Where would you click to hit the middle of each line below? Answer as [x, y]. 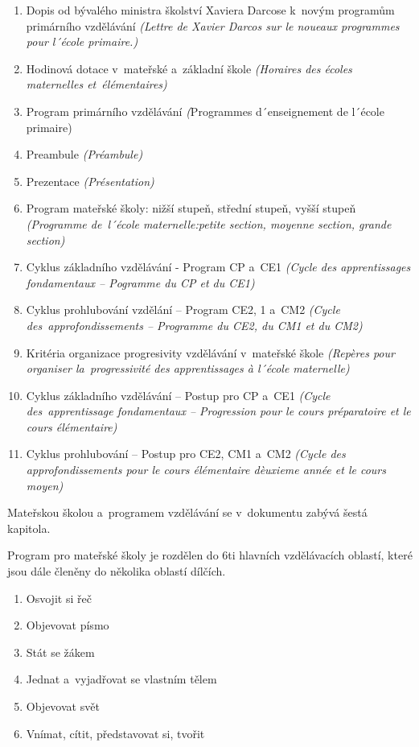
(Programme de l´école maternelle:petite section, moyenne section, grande [209, 223]
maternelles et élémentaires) [97, 84]
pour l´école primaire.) [82, 41]
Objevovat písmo [68, 625]
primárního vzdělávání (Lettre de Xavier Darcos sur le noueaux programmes [213, 25]
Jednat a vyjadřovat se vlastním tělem [121, 679]
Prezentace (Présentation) [90, 181]
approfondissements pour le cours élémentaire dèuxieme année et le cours [206, 470]
